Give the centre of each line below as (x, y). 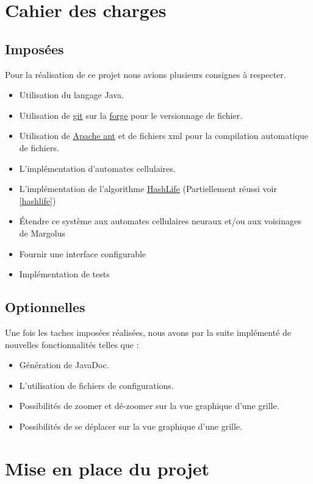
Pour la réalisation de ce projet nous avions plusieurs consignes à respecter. (146, 74)
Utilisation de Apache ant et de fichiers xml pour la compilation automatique (164, 136)
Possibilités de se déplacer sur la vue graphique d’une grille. (131, 426)
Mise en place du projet (107, 468)
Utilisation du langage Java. (71, 95)
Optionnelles (45, 307)
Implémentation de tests (64, 274)
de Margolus (42, 233)
